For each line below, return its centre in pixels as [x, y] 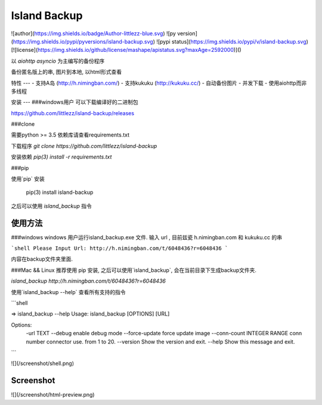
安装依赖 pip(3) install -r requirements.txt [61, 157]
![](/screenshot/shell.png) [43, 363]
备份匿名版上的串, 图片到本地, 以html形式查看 [66, 72]
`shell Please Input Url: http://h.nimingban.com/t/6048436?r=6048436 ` [120, 248]
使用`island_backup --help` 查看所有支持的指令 [69, 292]
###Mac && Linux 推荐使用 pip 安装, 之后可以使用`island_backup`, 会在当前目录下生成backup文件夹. [134, 270]
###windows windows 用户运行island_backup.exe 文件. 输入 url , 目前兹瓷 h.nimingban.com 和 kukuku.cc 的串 [147, 237]
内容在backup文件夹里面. [42, 259]
